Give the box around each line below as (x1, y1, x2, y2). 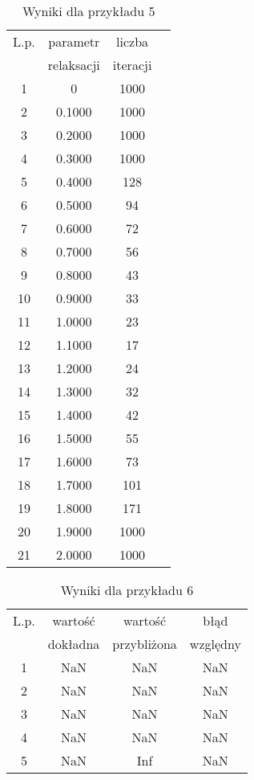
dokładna (47, 634, 100, 653)
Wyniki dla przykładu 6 (60, 581, 194, 599)
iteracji (112, 55, 152, 74)
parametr (48, 32, 100, 51)
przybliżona (112, 634, 177, 653)
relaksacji (47, 55, 100, 74)
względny (189, 634, 241, 653)
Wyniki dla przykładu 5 (22, 2, 155, 20)
